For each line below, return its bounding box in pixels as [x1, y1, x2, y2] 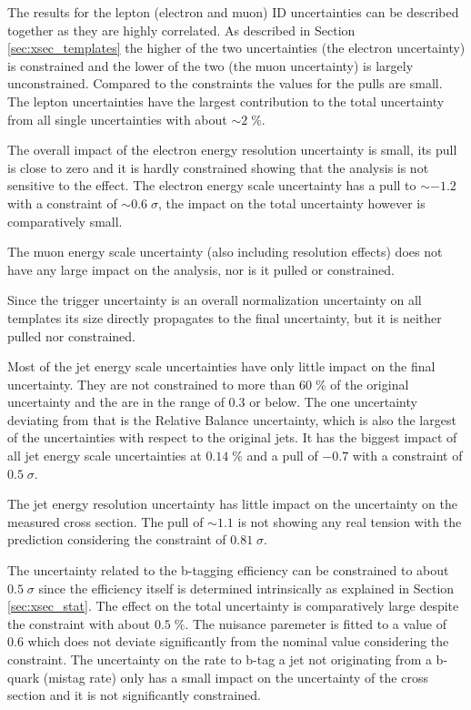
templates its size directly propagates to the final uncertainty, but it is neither [7, 308, 442, 327]
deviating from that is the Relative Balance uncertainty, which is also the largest [7, 410, 456, 429]
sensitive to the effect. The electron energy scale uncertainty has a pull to [7, 176, 416, 195]
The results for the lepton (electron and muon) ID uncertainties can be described [7, 3, 459, 21]
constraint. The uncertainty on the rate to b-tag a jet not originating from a [7, 650, 432, 668]
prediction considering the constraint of [7, 530, 226, 549]
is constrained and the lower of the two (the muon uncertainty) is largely [7, 56, 414, 75]
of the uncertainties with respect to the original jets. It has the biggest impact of [7, 428, 457, 447]
